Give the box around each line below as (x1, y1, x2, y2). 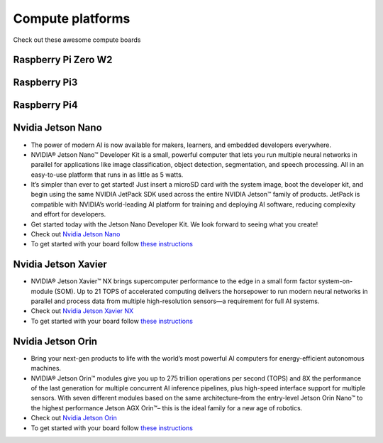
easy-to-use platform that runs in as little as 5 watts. (30, 170, 184, 179)
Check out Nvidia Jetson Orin (30, 414, 117, 422)
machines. (30, 364, 62, 373)
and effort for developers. (30, 210, 106, 219)
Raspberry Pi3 (13, 77, 78, 89)
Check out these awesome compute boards (13, 35, 141, 44)
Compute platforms (13, 11, 131, 26)
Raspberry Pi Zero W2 (13, 54, 113, 66)
